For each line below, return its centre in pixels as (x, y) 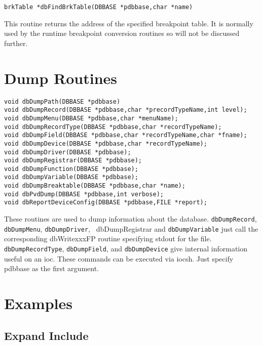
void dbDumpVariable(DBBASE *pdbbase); (71, 177)
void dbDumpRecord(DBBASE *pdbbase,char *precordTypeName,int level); (126, 110)
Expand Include (46, 335)
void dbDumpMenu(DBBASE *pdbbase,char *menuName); (91, 118)
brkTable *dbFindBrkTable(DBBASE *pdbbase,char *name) (99, 7)
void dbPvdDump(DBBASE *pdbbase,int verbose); (84, 194)
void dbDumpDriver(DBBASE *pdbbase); (68, 152)
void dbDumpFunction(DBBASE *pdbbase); (71, 169)
